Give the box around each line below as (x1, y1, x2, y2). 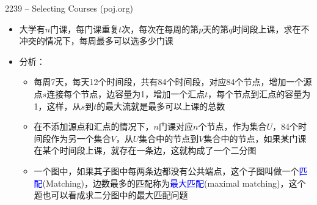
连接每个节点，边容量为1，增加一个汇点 (46, 87, 205, 100)
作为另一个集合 (51, 132, 111, 144)
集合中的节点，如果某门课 (203, 132, 307, 144)
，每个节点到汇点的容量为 (208, 87, 311, 100)
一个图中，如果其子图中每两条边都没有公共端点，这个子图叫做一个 (34, 164, 299, 177)
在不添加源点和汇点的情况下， (34, 120, 154, 133)
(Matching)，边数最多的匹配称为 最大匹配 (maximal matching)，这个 (42, 176, 306, 189)
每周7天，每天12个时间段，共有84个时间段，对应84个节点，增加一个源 (34, 75, 312, 88)
